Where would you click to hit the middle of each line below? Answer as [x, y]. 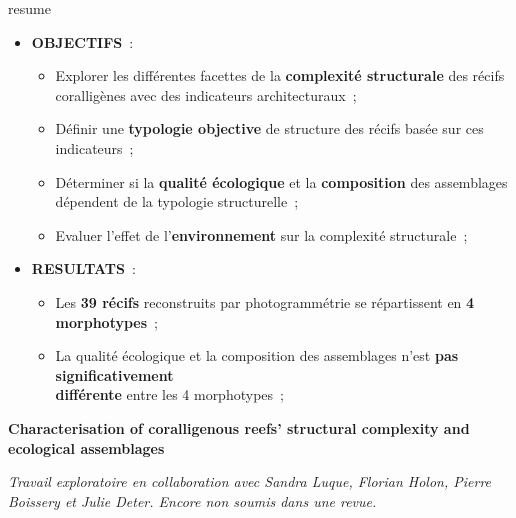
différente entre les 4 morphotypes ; [169, 394]
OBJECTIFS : [82, 41]
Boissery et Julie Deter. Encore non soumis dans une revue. [192, 500]
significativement [114, 374]
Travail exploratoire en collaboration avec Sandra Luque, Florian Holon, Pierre [250, 481]
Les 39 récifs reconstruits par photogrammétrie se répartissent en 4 [265, 301]
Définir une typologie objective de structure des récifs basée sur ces [269, 128]
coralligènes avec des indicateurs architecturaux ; [206, 94]
